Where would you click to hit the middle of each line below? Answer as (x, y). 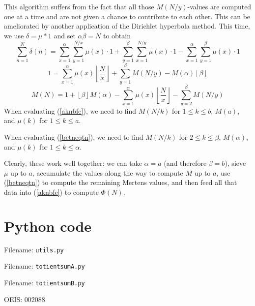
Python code (48, 226)
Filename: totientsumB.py (44, 282)
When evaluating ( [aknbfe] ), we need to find (70, 110)
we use (14, 35)
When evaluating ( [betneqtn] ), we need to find (74, 137)
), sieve (235, 163)
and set (65, 35)
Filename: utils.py (34, 249)
